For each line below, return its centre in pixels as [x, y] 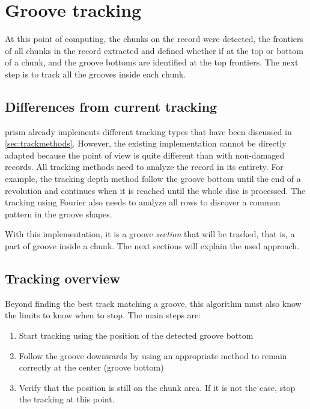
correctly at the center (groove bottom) [91, 367]
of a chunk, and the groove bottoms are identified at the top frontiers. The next [152, 62]
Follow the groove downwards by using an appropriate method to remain [153, 355]
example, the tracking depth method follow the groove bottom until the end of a [153, 179]
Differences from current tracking [111, 106]
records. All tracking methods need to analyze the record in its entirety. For [144, 167]
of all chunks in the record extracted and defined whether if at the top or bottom [154, 50]
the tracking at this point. [67, 399]
